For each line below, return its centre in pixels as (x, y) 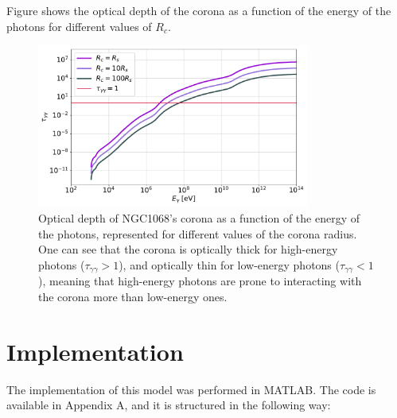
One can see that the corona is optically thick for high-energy (188, 249)
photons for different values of (79, 26)
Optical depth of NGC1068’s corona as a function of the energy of (199, 218)
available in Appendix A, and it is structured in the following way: (169, 405)
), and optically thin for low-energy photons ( (229, 264)
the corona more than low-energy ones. (133, 296)
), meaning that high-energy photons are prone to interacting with (200, 281)
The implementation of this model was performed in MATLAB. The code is (191, 389)
